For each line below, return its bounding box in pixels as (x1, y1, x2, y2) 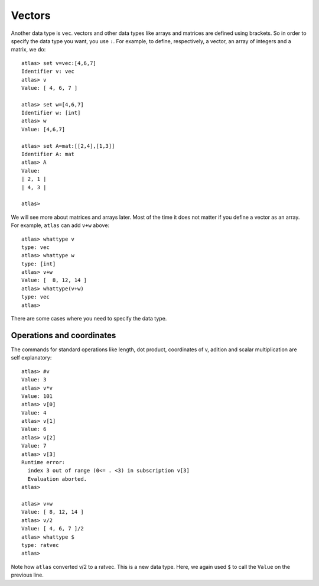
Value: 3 (21, 376, 47, 383)
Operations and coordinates (11, 330, 116, 340)
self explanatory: (11, 354, 52, 361)
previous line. (11, 571, 44, 579)
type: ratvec (21, 542, 59, 548)
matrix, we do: (11, 46, 46, 53)
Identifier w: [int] (21, 109, 81, 116)
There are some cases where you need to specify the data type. (11, 315, 167, 322)
